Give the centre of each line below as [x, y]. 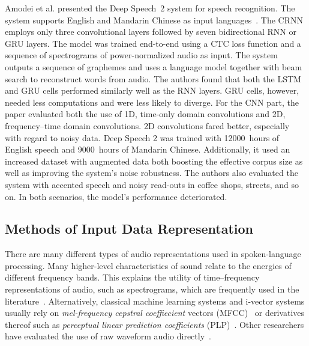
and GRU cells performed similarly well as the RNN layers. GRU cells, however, [152, 90]
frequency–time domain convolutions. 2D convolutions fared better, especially [147, 125]
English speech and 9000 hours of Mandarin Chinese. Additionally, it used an [148, 149]
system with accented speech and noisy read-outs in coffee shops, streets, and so [152, 184]
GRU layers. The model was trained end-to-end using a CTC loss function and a [153, 43]
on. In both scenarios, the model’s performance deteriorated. [116, 196]
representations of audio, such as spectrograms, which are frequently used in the [152, 289]
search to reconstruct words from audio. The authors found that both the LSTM [153, 78]
